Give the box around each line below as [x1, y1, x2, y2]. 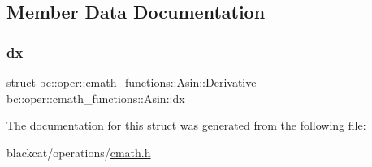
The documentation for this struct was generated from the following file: [6, 117, 366, 134]
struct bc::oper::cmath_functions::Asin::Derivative [6, 74, 257, 90]
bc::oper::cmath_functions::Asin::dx [6, 89, 185, 106]
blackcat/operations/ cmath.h [6, 143, 151, 161]
